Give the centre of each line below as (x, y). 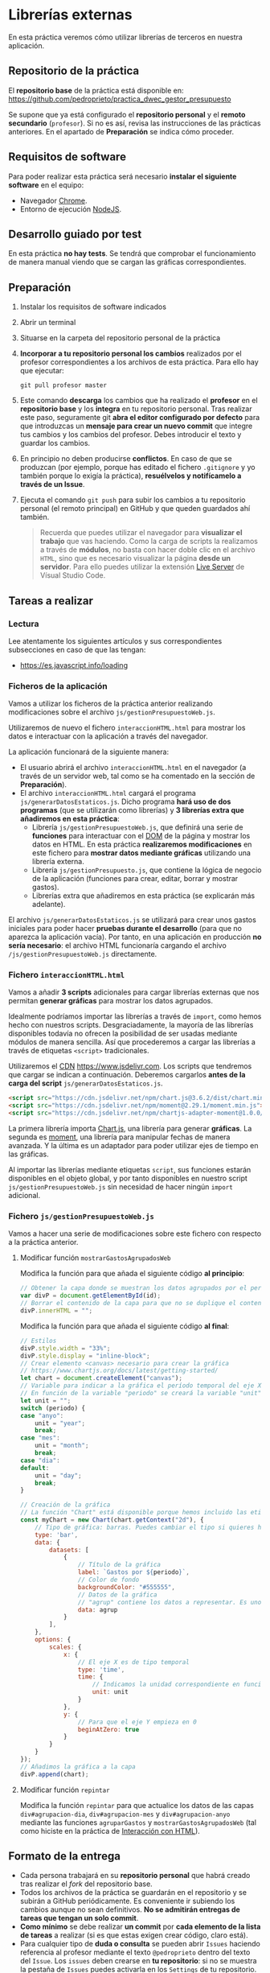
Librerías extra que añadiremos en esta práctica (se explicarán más (143, 896)
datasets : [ (69, 1550)
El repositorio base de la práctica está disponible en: (96, 90)
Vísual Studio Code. (73, 575)
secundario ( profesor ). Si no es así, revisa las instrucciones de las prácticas (135, 123)
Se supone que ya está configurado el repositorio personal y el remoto (127, 114)
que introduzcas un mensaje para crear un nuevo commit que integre (136, 426)
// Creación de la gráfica (65, 1505)
